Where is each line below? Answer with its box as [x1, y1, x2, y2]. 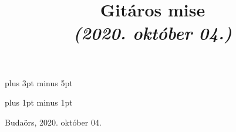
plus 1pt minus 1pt [5, 96, 73, 109]
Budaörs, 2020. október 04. [5, 116, 102, 128]
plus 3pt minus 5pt [5, 76, 73, 89]
